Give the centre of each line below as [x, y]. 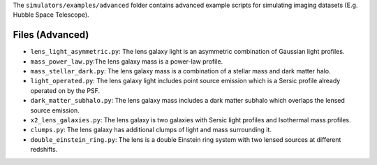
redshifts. [44, 150]
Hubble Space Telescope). [51, 15]
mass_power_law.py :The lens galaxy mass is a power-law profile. [127, 61]
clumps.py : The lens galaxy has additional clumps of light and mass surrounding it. [151, 130]
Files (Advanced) [51, 35]
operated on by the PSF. [65, 90]
